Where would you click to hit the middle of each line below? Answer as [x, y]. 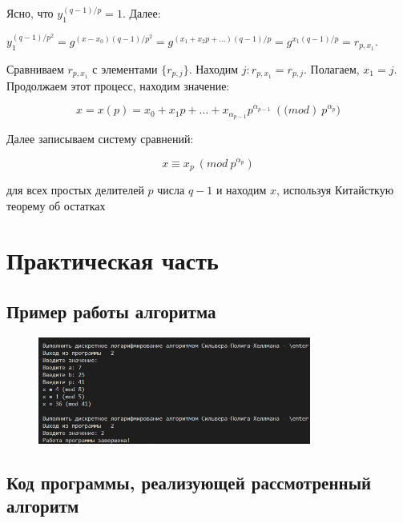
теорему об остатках [56, 205]
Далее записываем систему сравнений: [100, 139]
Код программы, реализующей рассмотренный [189, 482]
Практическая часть [113, 260]
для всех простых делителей [75, 190]
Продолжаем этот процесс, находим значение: [118, 85]
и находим [241, 190]
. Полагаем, [332, 68]
